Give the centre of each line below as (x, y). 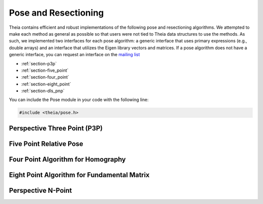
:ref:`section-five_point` (45, 70)
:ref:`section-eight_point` (46, 84)
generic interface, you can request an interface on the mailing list (75, 55)
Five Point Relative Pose (46, 144)
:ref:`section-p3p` (39, 63)
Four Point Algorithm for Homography (67, 159)
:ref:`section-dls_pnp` (43, 91)
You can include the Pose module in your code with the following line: (79, 100)
